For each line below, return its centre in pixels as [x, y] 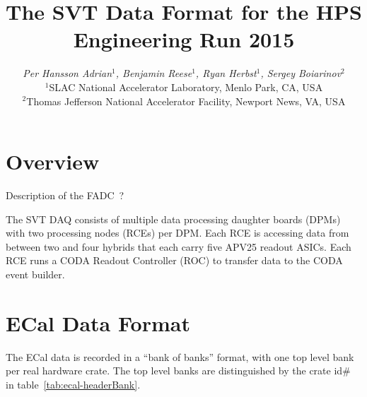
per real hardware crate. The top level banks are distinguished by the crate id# [178, 371]
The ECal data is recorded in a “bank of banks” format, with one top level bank [180, 356]
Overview [53, 161]
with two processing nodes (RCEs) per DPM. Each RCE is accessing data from [177, 233]
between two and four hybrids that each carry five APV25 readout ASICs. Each [179, 246]
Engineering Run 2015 [184, 39]
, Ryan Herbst [226, 73]
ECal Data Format [98, 322]
